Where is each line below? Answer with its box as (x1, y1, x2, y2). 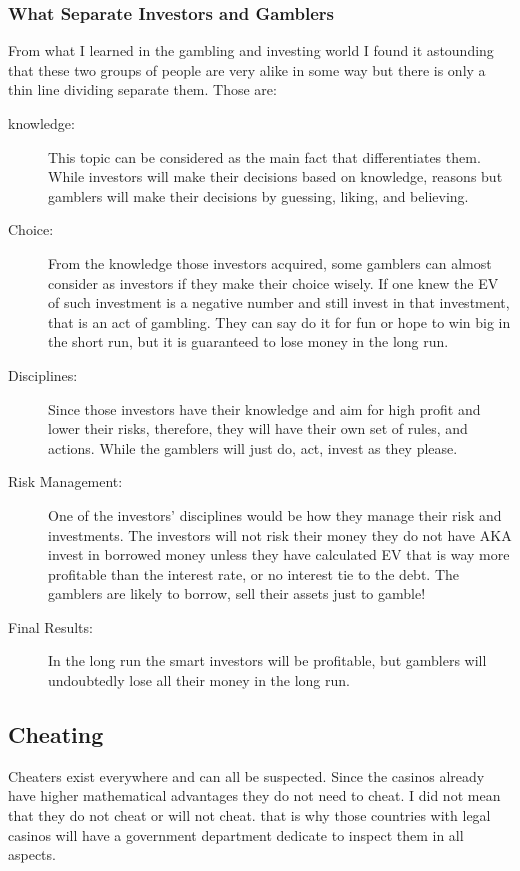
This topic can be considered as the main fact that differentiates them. (48, 146, 481, 167)
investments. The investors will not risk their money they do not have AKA (48, 524, 512, 545)
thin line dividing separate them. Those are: (8, 79, 277, 100)
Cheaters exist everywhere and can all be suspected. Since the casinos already (8, 765, 485, 786)
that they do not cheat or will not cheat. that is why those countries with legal (8, 805, 491, 826)
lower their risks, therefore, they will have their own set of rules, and (48, 418, 468, 439)
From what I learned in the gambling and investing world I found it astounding (8, 40, 494, 61)
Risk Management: (8, 471, 123, 492)
